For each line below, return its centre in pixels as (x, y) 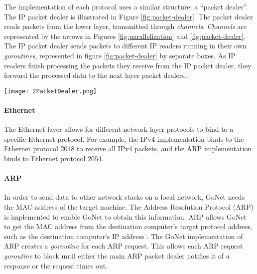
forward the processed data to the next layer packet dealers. (95, 75)
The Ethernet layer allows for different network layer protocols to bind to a (119, 129)
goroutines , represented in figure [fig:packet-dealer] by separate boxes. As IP (120, 55)
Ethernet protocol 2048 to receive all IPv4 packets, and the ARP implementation (128, 148)
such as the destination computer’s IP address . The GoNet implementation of (124, 236)
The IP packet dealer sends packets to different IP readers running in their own (125, 46)
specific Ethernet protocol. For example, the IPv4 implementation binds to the (124, 138)
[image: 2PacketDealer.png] (51, 91)
